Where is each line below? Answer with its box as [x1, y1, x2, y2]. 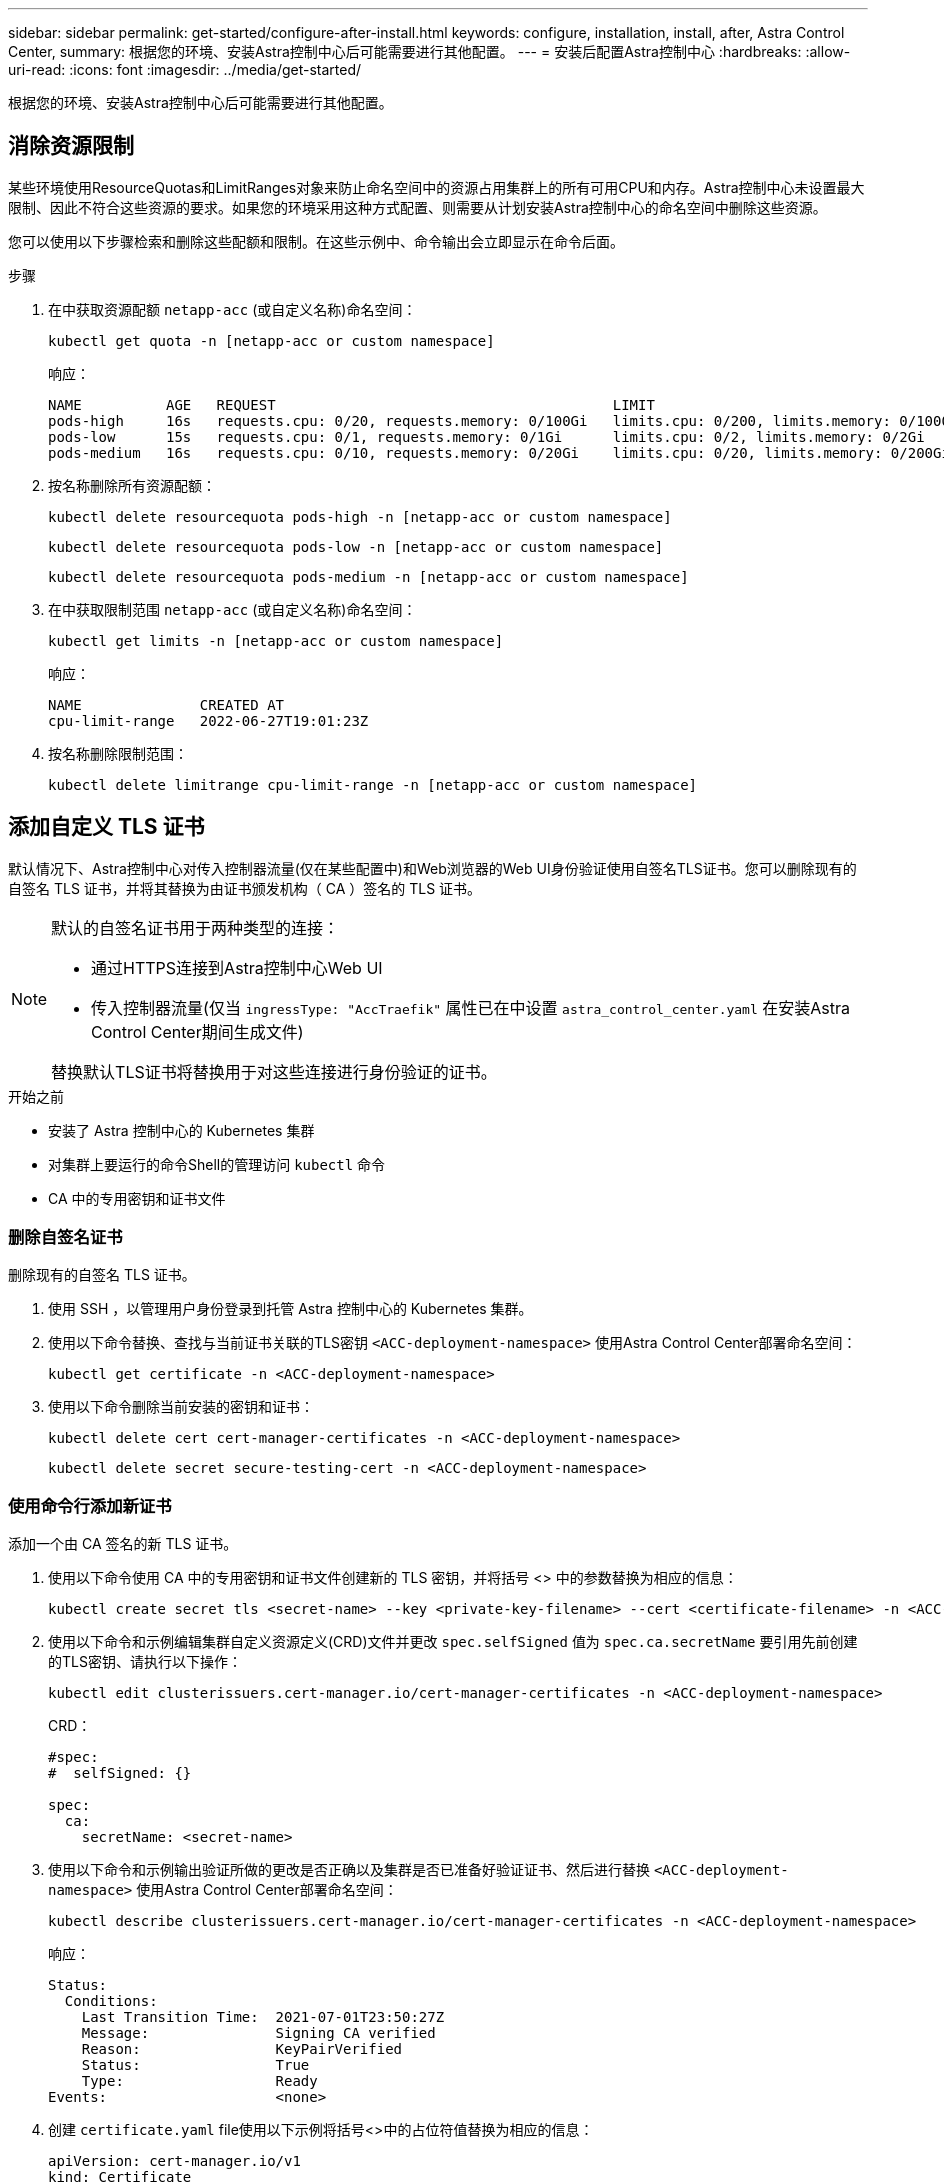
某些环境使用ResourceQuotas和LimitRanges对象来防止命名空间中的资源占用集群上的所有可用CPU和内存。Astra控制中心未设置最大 [8, 178, 865, 196]
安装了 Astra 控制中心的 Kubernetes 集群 [48, 1121, 315, 1139]
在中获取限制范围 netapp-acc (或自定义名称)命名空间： [48, 600, 417, 618]
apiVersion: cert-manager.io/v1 [48, 2153, 301, 2170]
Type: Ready [81, 2073, 318, 2090]
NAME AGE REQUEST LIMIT [48, 396, 655, 413]
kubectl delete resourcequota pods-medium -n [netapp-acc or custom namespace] [48, 568, 689, 585]
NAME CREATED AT [48, 696, 285, 713]
